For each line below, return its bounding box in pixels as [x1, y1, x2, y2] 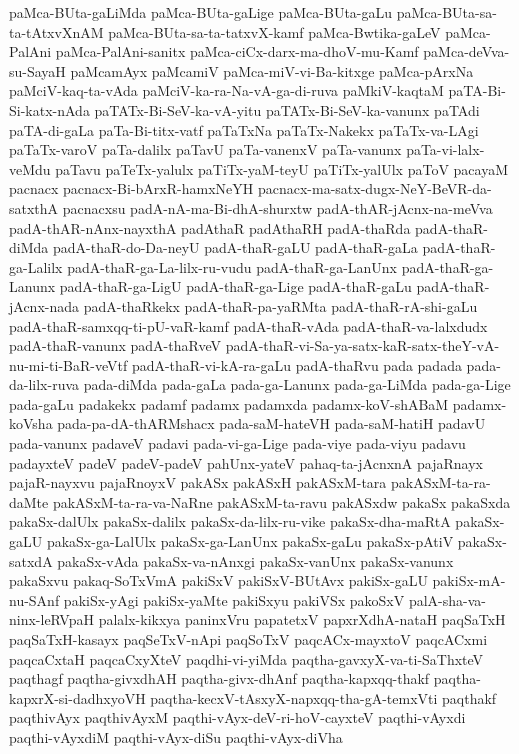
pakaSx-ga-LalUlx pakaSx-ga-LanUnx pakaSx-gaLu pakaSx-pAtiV [46, 531, 454, 552]
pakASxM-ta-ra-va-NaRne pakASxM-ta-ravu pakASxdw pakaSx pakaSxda [52, 491, 511, 512]
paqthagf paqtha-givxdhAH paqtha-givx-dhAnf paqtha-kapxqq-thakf [9, 668, 430, 689]
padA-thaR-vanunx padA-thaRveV [9, 335, 221, 356]
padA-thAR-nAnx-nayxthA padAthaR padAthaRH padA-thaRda [9, 217, 411, 238]
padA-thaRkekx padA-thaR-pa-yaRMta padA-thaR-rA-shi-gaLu [83, 295, 478, 316]
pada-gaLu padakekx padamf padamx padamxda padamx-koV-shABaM [9, 393, 449, 414]
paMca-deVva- [423, 41, 510, 62]
